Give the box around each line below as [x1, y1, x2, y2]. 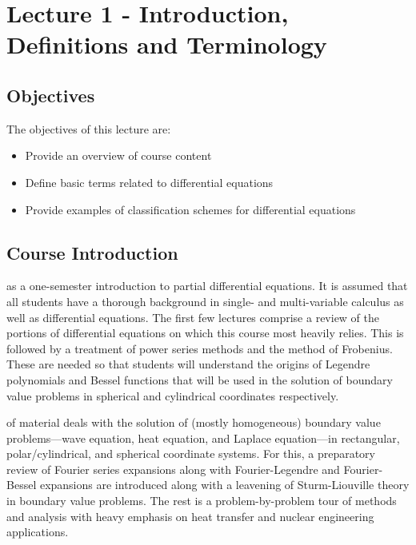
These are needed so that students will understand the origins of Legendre [6, 356, 370, 372]
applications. [6, 523, 69, 540]
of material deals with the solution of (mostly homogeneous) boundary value [6, 414, 381, 431]
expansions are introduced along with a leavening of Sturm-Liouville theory [39, 476, 410, 493]
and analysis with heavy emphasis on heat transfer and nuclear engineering [6, 507, 374, 524]
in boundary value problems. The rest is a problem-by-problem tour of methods [6, 492, 397, 509]
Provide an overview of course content [25, 147, 212, 164]
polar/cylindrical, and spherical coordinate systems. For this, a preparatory [6, 445, 376, 462]
